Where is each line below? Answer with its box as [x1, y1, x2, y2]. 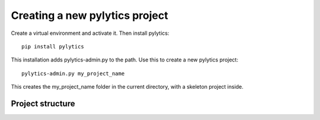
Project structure [11, 98, 75, 109]
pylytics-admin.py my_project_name [21, 70, 125, 77]
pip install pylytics [21, 43, 84, 50]
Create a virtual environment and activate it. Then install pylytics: [11, 30, 169, 37]
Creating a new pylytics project [11, 9, 168, 22]
